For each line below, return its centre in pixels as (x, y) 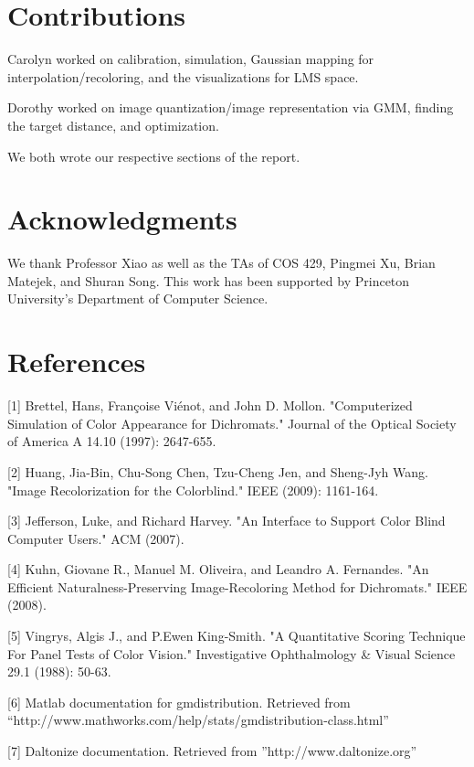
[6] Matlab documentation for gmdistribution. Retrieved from (179, 702)
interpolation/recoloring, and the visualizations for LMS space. (183, 76)
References (77, 362)
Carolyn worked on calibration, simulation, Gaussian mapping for (191, 59)
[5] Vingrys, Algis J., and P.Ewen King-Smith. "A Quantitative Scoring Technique (237, 636)
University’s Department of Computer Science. (138, 298)
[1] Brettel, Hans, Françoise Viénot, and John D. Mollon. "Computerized (210, 405)
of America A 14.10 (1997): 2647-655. (112, 441)
